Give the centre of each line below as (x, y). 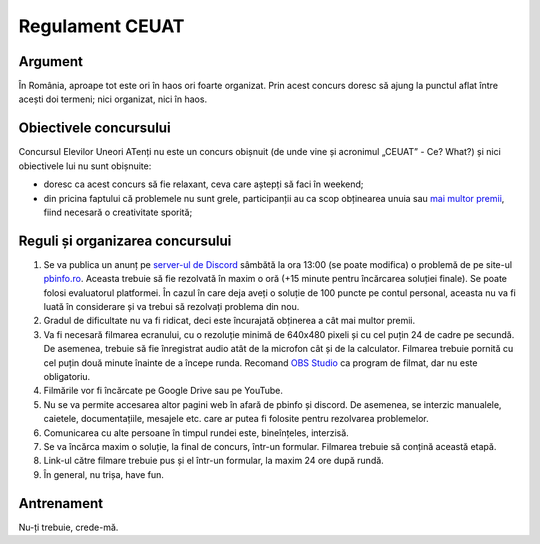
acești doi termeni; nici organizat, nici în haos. (113, 99)
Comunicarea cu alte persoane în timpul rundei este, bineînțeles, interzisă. (196, 432)
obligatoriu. (67, 376)
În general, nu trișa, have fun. (104, 474)
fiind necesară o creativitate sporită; (118, 212)
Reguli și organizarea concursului (125, 240)
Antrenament (61, 503)
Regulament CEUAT (101, 26)
